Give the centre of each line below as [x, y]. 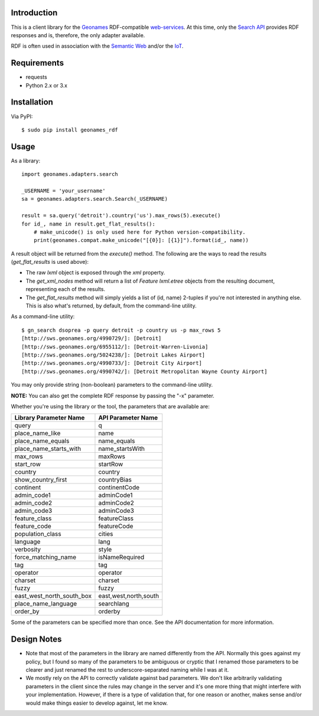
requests [36, 77]
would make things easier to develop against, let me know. [97, 703]
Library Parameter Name [50, 418]
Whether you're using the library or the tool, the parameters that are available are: [110, 406]
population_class [38, 534]
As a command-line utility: [43, 316]
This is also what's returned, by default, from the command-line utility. [111, 306]
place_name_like [38, 433]
